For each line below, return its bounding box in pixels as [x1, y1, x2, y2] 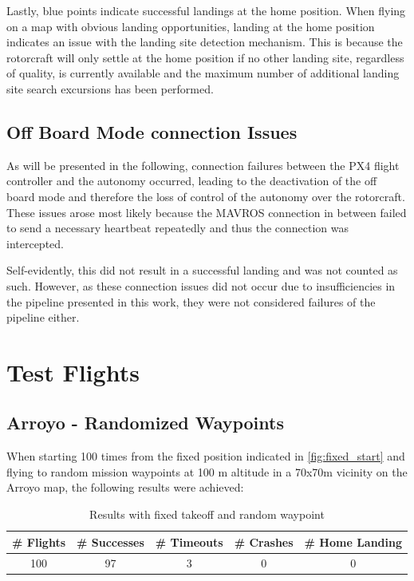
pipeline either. [6, 309, 80, 326]
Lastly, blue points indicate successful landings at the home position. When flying [6, 2, 406, 18]
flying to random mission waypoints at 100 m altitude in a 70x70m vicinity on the [6, 463, 408, 480]
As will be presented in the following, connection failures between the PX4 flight [6, 156, 400, 173]
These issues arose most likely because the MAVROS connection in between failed [6, 204, 407, 220]
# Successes [77, 533, 144, 550]
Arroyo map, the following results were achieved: [6, 479, 244, 496]
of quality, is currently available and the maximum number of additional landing [6, 65, 400, 81]
